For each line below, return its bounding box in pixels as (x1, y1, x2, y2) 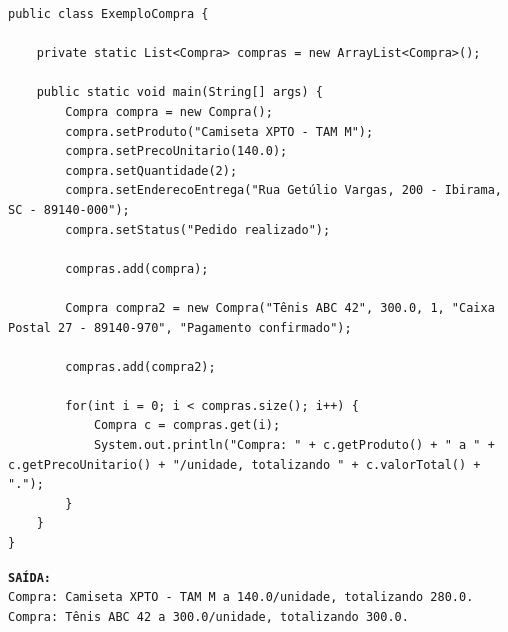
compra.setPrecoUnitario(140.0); (65, 144, 288, 159)
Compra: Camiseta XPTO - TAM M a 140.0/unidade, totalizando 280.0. (8, 590, 474, 605)
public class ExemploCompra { (8, 7, 209, 21)
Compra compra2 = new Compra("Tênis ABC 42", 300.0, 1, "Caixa (65, 300, 495, 315)
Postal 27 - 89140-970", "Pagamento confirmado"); (8, 320, 352, 335)
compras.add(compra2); (65, 359, 216, 374)
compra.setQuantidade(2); (65, 163, 238, 178)
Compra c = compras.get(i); (93, 418, 281, 433)
